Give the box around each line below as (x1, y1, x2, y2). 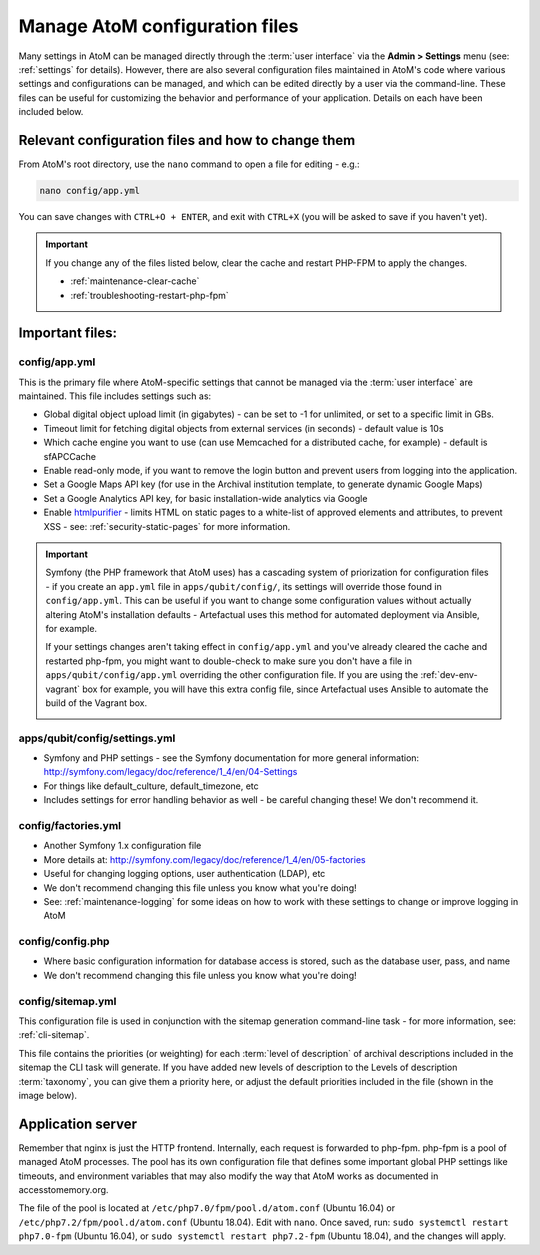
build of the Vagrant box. (45, 696, 148, 709)
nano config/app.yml (39, 185, 140, 196)
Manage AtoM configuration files (18, 15, 299, 37)
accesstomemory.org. (18, 1184, 109, 1196)
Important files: (18, 325, 118, 342)
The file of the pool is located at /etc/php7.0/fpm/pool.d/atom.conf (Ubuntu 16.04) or (18, 1202, 395, 1214)
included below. (18, 106, 84, 118)
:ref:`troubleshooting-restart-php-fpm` (70, 289, 229, 301)
